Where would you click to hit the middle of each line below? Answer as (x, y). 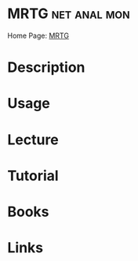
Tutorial (33, 175)
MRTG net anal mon (69, 14)
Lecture (33, 140)
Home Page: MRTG (38, 35)
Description (46, 67)
